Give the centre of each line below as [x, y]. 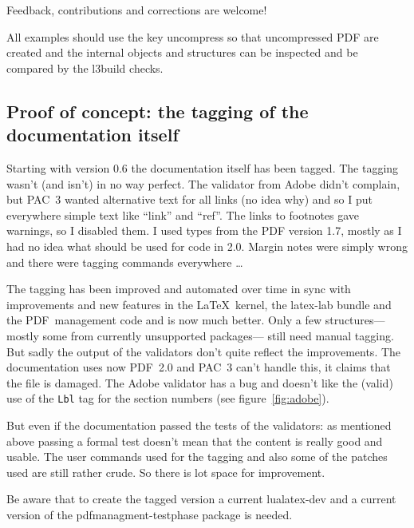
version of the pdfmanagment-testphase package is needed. [150, 514]
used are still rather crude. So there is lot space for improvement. [166, 472]
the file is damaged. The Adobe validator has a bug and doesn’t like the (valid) [200, 382]
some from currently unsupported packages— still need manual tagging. [218, 335]
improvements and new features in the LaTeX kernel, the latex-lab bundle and [199, 304]
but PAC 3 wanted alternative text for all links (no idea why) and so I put [189, 199]
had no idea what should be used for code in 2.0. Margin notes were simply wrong [207, 246]
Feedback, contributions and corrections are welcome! [137, 10]
